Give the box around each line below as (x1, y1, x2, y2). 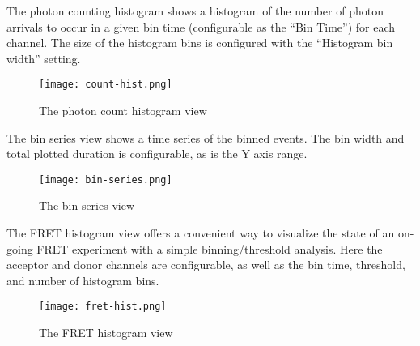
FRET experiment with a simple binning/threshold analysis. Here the (36, 240, 383, 257)
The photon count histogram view (39, 102, 207, 119)
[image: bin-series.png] (39, 173, 172, 186)
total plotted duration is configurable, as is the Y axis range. (6, 145, 308, 162)
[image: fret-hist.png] (39, 301, 167, 313)
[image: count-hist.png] (39, 79, 172, 91)
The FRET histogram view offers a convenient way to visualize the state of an (6, 224, 395, 241)
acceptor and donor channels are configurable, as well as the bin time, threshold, (6, 256, 405, 273)
